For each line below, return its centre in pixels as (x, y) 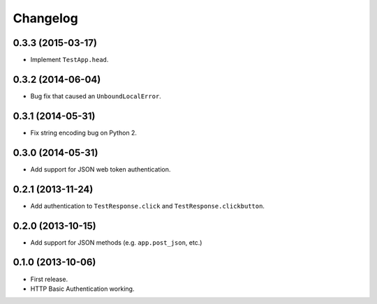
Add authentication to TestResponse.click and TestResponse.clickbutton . (148, 206)
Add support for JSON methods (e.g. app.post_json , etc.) (116, 242)
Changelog (45, 18)
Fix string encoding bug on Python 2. (84, 132)
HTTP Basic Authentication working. (82, 289)
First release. (49, 279)
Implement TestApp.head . (69, 60)
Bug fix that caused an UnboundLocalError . (96, 96)
